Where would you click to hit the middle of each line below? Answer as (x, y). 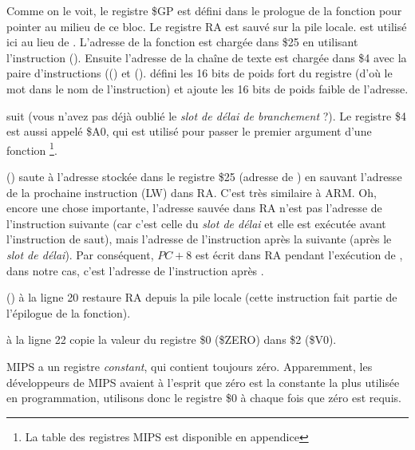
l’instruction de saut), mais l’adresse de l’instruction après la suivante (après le (199, 239)
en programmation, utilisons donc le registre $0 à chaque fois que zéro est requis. (204, 398)
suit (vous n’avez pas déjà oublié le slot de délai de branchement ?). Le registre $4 (206, 115)
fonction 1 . (32, 148)
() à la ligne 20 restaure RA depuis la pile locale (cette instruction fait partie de (202, 297)
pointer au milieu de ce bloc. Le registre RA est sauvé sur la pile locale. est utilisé (207, 26)
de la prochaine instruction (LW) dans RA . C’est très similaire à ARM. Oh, (192, 192)
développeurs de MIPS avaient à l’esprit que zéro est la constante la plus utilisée (203, 382)
